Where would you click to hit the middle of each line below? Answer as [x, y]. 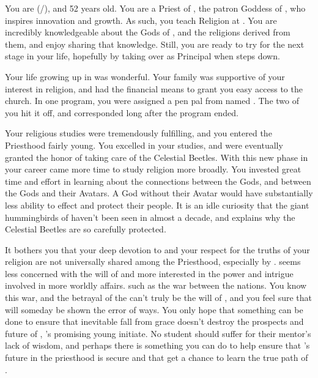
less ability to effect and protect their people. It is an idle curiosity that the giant [157, 205]
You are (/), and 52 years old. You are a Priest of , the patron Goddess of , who [155, 8]
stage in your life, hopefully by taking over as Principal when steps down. [142, 56]
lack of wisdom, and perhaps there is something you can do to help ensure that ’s [157, 345]
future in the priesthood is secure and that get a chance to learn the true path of [157, 358]
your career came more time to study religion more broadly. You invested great [153, 169]
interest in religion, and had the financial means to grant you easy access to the [154, 88]
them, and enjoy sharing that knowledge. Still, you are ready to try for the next [155, 44]
